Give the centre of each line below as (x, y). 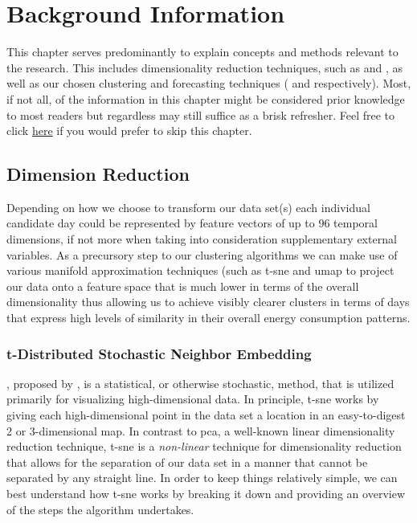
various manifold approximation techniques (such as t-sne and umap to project (200, 270)
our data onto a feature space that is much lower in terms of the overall (183, 286)
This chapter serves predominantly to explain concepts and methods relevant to (202, 52)
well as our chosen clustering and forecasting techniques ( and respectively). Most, (209, 83)
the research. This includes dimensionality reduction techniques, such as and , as (205, 67)
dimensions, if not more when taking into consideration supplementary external (202, 239)
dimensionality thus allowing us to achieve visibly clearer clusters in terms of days (208, 302)
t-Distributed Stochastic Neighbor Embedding (159, 353)
